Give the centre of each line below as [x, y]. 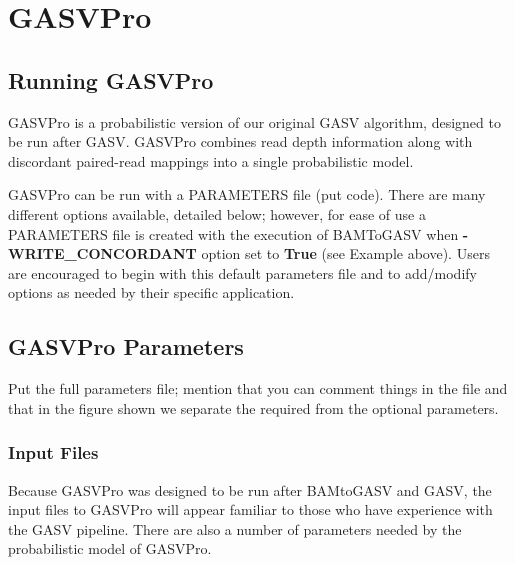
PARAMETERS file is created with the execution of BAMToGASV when [233, 233]
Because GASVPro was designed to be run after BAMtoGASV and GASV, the [250, 489]
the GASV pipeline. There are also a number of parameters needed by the [235, 528]
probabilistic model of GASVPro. [110, 548]
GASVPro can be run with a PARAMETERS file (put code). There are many [247, 194]
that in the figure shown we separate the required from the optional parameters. [253, 407]
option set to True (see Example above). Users [345, 253]
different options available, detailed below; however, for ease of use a [217, 213]
